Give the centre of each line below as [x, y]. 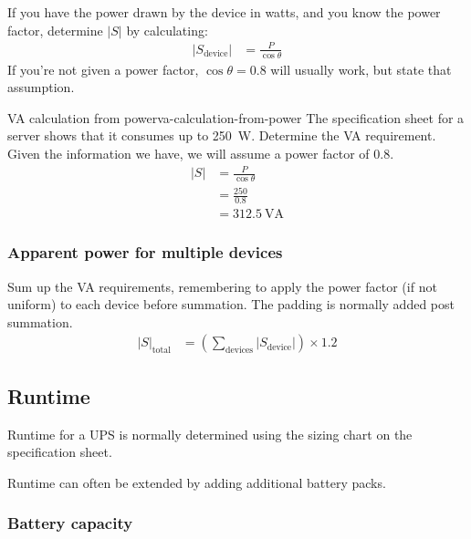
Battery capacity [70, 523]
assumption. [41, 87]
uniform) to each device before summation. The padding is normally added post [231, 304]
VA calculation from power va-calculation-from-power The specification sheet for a [236, 117]
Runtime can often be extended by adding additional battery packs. [197, 482]
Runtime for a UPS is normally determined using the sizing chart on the [210, 434]
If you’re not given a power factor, [103, 69]
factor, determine [55, 30]
